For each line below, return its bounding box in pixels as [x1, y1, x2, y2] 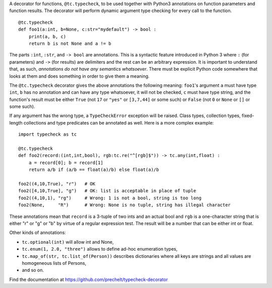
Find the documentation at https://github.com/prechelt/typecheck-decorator [9, 276, 168, 282]
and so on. [22, 267, 44, 273]
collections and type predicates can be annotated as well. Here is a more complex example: [23, 120, 214, 126]
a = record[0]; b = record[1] [28, 159, 103, 165]
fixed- [241, 112, 254, 119]
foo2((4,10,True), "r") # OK [18, 181, 96, 187]
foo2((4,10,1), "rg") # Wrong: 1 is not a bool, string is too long [18, 195, 201, 201]
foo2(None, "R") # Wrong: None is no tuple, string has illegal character [18, 202, 231, 208]
